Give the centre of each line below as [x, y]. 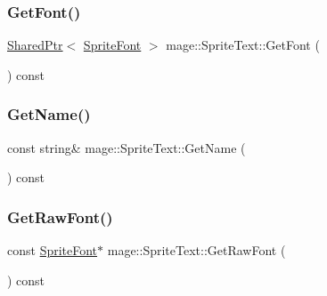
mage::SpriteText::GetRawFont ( [196, 250]
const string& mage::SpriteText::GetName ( [127, 147]
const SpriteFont [53, 250]
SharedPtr [35, 45]
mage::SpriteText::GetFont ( [243, 45]
